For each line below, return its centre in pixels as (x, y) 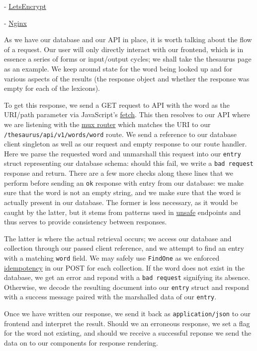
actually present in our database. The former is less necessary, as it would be (121, 202)
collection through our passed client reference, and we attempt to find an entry (124, 248)
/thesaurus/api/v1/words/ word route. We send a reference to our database (120, 134)
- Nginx (15, 23)
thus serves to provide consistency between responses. (86, 222)
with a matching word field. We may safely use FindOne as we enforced (112, 257)
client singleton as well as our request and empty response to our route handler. (126, 144)
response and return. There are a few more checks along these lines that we (119, 173)
